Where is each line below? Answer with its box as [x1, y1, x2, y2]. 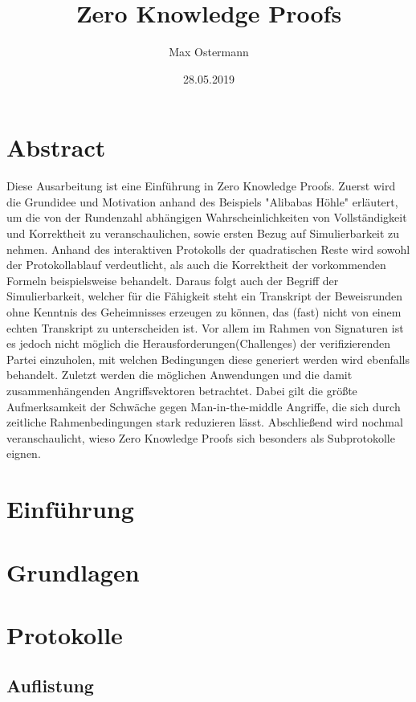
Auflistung [6, 673, 94, 698]
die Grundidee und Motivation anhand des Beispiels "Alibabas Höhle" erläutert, [6, 193, 398, 210]
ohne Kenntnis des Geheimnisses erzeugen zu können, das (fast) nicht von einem [6, 304, 402, 320]
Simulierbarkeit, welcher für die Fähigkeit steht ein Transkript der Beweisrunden [6, 288, 402, 304]
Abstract [6, 131, 106, 164]
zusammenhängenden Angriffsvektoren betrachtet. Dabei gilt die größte [6, 382, 357, 398]
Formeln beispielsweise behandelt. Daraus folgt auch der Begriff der [6, 271, 339, 288]
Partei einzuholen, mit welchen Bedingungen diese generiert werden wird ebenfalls [6, 350, 410, 367]
